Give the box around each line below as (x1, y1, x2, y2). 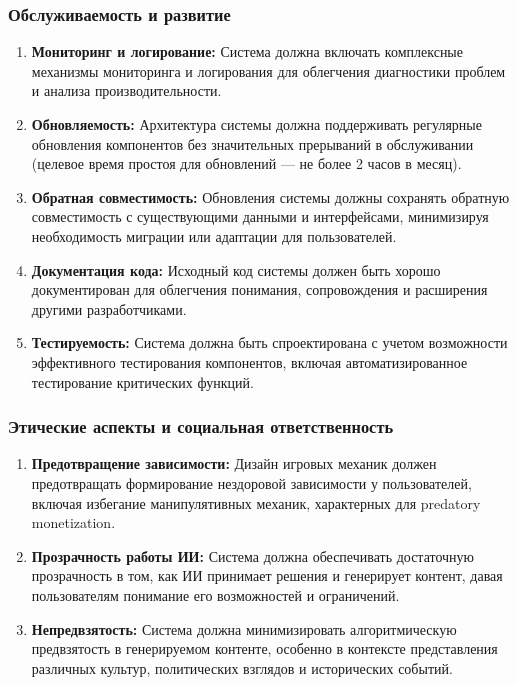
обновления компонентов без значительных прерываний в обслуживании (31, 133, 474, 154)
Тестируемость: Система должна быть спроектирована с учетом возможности (31, 332, 508, 353)
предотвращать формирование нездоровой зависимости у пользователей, (31, 472, 472, 493)
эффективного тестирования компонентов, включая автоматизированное (31, 351, 468, 372)
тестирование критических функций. (31, 371, 254, 392)
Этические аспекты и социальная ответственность (8, 414, 394, 439)
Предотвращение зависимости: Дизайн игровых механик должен (31, 453, 437, 474)
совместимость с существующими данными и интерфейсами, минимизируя (31, 206, 489, 227)
